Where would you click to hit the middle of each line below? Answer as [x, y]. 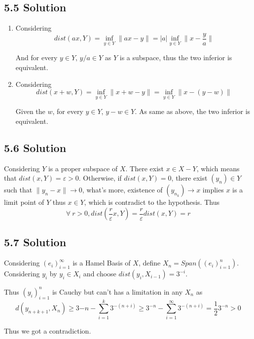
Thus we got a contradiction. [48, 330]
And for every [36, 57]
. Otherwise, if [100, 178]
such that [18, 190]
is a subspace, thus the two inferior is [176, 57]
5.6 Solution [35, 148]
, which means [218, 168]
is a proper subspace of [83, 168]
